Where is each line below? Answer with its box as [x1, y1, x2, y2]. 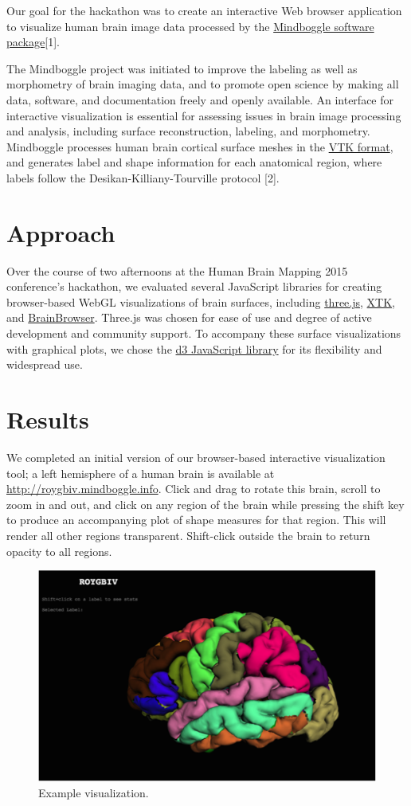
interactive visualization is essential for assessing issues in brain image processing [6, 107, 401, 123]
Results [6, 403, 89, 435]
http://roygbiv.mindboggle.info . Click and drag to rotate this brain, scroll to [6, 480, 381, 497]
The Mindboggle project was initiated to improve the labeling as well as [6, 60, 358, 76]
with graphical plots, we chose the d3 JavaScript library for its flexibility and [6, 340, 382, 357]
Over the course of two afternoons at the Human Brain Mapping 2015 [6, 262, 348, 279]
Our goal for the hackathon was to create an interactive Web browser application [6, 2, 402, 18]
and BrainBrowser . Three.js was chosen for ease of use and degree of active [6, 309, 372, 326]
